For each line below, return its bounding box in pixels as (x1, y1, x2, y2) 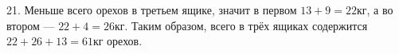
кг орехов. (92, 33, 143, 49)
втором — (6, 17, 55, 33)
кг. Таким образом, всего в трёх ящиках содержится (114, 17, 368, 33)
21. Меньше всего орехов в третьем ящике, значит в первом (6, 2, 297, 17)
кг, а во (356, 2, 393, 17)
